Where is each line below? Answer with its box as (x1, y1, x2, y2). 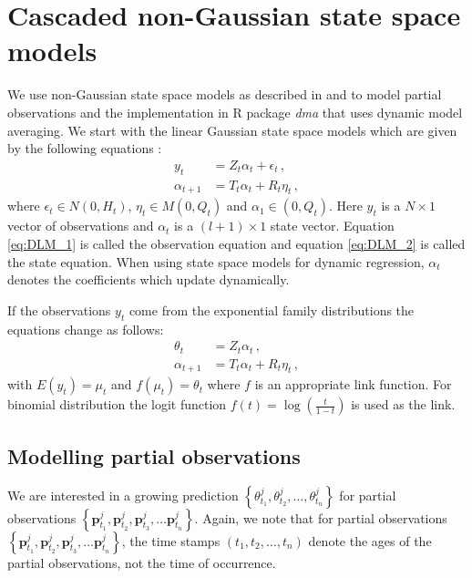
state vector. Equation (270, 216, 395, 235)
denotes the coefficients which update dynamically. (7, 270, 290, 289)
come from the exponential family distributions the (128, 300, 415, 319)
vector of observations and (7, 216, 154, 235)
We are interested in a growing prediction (7, 485, 239, 504)
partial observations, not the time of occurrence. (7, 552, 276, 572)
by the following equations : (7, 139, 162, 158)
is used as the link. (351, 395, 456, 414)
